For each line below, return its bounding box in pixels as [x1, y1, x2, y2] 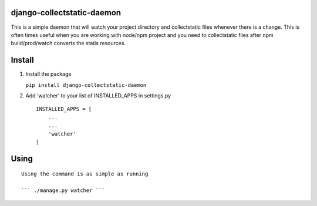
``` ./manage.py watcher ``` [21, 187, 105, 194]
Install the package [25, 70, 72, 77]
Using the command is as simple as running [21, 171, 149, 177]
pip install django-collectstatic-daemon [25, 82, 147, 88]
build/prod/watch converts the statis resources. [11, 40, 126, 47]
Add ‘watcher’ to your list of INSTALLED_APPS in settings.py [25, 92, 171, 99]
